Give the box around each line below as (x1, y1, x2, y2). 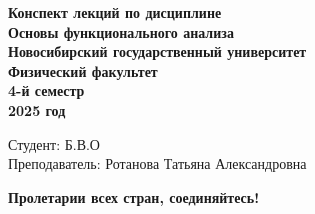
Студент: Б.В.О (8, 133, 100, 154)
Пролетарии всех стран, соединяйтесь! (8, 186, 260, 207)
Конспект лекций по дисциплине (8, 2, 222, 22)
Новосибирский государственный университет (8, 41, 307, 62)
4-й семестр (8, 80, 85, 101)
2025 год (8, 99, 66, 120)
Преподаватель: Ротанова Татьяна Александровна (8, 153, 307, 174)
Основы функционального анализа (8, 21, 234, 42)
